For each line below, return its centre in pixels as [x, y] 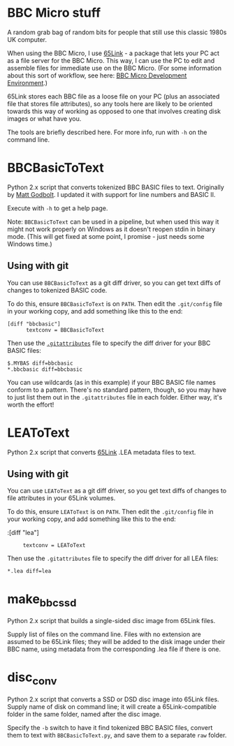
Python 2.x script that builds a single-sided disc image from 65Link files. [111, 620]
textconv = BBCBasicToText [65, 330]
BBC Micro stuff [54, 13]
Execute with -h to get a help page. [58, 208]
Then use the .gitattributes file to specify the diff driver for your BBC [109, 343]
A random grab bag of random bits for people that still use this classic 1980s [117, 32]
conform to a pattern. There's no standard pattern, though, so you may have [117, 390]
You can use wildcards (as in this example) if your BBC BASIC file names [112, 382]
